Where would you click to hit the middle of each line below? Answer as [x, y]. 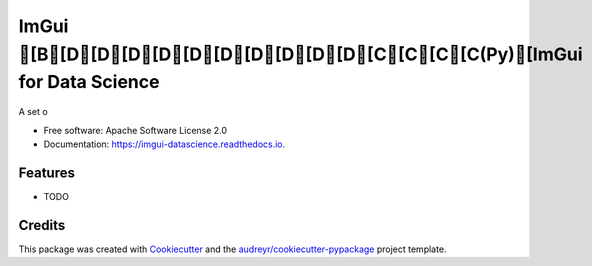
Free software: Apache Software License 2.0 [135, 130]
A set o [33, 112]
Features [46, 172]
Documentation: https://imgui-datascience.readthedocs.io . [164, 144]
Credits [42, 225]
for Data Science [89, 82]
